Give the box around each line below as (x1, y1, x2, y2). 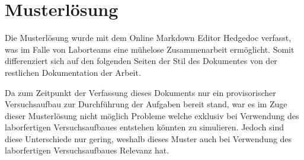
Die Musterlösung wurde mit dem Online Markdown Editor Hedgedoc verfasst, (5, 31, 292, 44)
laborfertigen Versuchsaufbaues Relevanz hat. (5, 144, 169, 156)
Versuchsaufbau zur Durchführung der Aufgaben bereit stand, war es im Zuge (5, 98, 287, 110)
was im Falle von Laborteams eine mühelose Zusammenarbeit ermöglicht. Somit (5, 43, 295, 55)
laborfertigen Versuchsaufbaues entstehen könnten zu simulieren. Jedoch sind (5, 121, 284, 133)
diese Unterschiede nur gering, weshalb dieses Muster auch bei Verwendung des (5, 132, 292, 145)
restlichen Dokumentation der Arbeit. (5, 66, 141, 78)
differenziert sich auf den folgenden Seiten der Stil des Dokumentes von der (5, 55, 277, 67)
